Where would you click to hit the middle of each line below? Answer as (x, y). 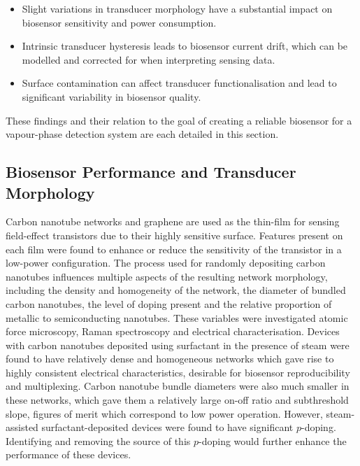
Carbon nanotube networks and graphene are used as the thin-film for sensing (173, 221)
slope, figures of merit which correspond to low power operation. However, (164, 413)
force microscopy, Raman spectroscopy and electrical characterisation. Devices (173, 331)
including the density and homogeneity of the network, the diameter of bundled (176, 290)
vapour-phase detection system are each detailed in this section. (142, 134)
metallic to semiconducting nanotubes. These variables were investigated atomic (177, 317)
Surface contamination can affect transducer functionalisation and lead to (179, 83)
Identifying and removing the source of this (98, 440)
